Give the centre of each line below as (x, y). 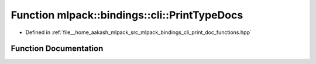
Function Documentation (57, 49)
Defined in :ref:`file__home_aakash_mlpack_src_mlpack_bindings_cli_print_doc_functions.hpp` (138, 32)
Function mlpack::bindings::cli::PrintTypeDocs (127, 15)
